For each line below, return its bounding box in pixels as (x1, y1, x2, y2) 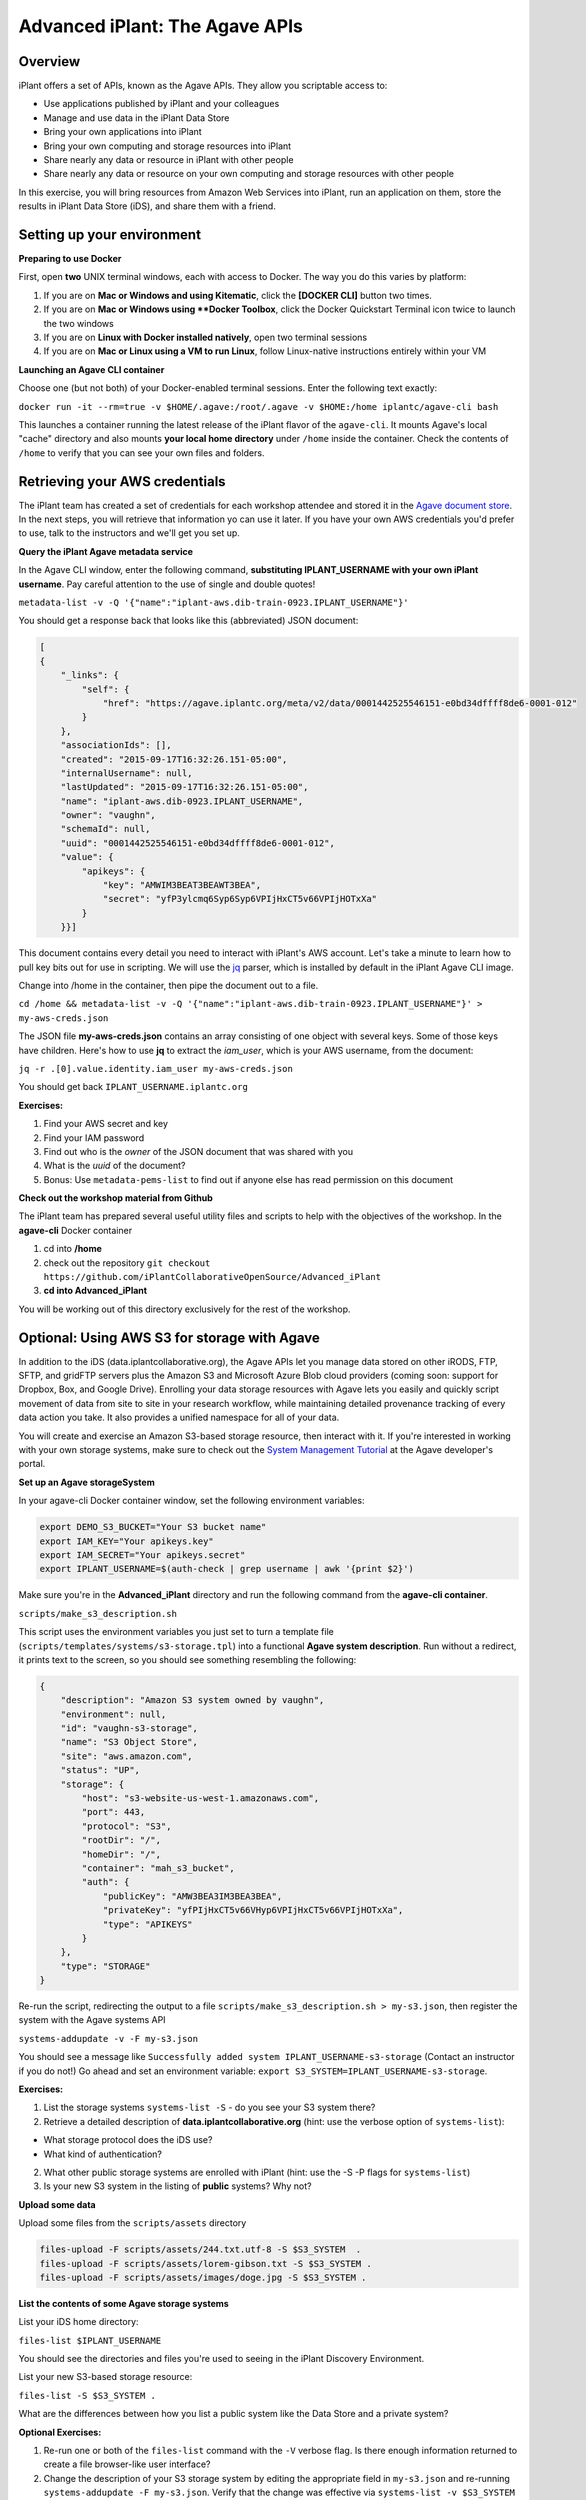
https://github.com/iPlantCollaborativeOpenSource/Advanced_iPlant (43, 1271, 382, 1283)
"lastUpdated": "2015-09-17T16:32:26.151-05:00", (60, 781, 309, 793)
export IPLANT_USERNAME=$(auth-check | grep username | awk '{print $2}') (39, 1563, 415, 1575)
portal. (18, 1458, 46, 1470)
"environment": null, (60, 1708, 167, 1720)
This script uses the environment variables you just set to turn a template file (18, 1626, 334, 1638)
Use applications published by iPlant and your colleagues (43, 98, 280, 110)
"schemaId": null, (60, 823, 151, 835)
